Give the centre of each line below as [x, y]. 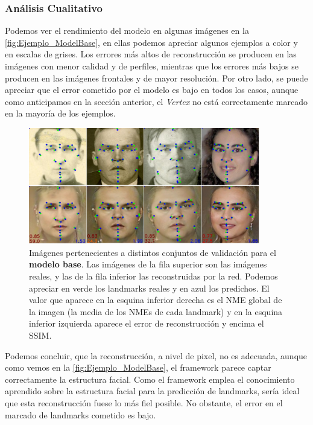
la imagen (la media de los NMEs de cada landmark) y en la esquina [156, 311]
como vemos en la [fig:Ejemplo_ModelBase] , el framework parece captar [138, 367]
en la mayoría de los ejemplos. [60, 113]
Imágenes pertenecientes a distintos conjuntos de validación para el [153, 252]
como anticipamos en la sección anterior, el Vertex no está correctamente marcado [156, 101]
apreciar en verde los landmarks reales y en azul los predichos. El [149, 288]
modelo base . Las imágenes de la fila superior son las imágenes [148, 264]
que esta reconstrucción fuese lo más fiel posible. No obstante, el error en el [144, 402]
